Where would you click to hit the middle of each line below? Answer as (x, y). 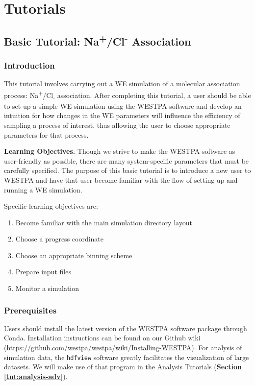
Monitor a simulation (47, 288)
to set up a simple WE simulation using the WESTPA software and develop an (123, 106)
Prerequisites (30, 310)
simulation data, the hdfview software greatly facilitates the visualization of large (127, 357)
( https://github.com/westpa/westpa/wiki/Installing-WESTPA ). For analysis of (123, 348)
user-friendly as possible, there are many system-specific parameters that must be (127, 160)
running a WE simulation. (43, 189)
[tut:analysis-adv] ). (36, 376)
